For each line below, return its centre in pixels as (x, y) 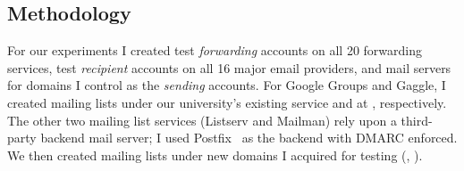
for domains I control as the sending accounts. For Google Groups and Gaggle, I (227, 85)
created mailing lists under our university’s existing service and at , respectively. (227, 102)
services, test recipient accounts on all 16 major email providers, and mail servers (229, 67)
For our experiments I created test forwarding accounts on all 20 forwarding (215, 50)
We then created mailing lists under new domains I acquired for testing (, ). (215, 155)
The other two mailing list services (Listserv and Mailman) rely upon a (202, 120)
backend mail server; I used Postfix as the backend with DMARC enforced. (249, 138)
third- (417, 120)
